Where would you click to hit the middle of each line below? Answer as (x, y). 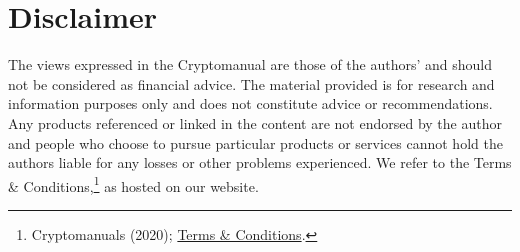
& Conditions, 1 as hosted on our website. (133, 184)
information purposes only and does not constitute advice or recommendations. (250, 103)
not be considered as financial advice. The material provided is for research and (251, 83)
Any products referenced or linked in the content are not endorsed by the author (255, 122)
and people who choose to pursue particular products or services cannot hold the (255, 142)
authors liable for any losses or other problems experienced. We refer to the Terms (260, 162)
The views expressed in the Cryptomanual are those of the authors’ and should (250, 64)
